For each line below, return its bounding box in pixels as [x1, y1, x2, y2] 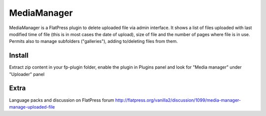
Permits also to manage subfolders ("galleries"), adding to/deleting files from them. [9, 39, 178, 44]
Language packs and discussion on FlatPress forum [9, 97, 114, 103]
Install [9, 51, 29, 60]
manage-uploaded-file [9, 104, 55, 110]
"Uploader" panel [9, 71, 45, 77]
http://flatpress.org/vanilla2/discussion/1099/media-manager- [115, 97, 241, 103]
